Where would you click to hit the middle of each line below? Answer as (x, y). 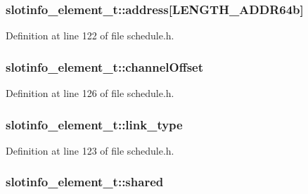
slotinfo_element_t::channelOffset (105, 66)
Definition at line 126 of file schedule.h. (90, 93)
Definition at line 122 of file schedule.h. (90, 35)
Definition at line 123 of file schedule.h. (90, 150)
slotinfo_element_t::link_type (94, 124)
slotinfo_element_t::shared (85, 182)
